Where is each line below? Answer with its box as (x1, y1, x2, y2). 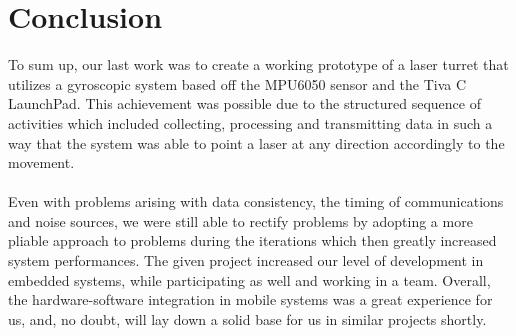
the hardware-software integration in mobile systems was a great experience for (8, 289, 493, 310)
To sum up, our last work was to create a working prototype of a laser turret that (8, 54, 509, 75)
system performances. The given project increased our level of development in (8, 250, 484, 271)
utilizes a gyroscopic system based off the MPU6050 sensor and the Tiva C (8, 73, 467, 94)
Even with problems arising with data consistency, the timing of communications (8, 191, 504, 212)
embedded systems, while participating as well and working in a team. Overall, (8, 269, 491, 290)
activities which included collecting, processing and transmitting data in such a (8, 112, 493, 133)
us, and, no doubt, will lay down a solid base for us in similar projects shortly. (8, 308, 487, 329)
